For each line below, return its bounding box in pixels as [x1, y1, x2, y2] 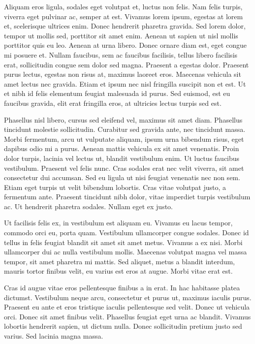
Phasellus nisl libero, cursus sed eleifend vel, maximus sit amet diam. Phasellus [4, 114, 243, 125]
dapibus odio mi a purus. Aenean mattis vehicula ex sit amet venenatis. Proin [4, 143, 239, 154]
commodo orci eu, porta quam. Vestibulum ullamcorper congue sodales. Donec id [4, 227, 249, 238]
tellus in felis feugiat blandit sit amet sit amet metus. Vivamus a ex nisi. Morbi [4, 237, 243, 247]
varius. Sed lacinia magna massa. [4, 331, 103, 341]
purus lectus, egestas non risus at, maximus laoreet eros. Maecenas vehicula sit [4, 69, 241, 79]
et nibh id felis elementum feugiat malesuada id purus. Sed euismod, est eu [4, 88, 230, 98]
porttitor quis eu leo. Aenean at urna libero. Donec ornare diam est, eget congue [4, 40, 247, 50]
